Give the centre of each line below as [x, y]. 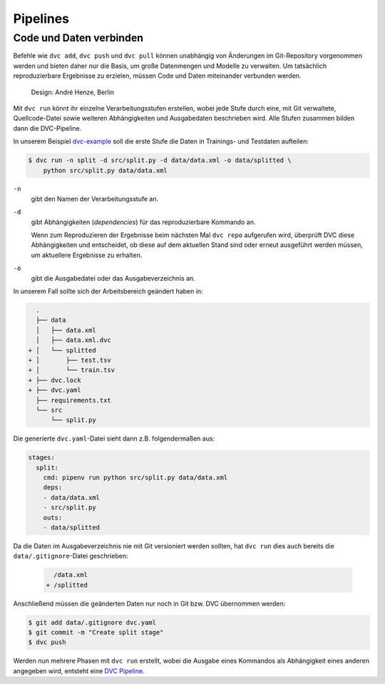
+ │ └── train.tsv [72, 370]
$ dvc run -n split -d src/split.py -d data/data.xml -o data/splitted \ [160, 160]
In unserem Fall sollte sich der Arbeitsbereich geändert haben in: [108, 291]
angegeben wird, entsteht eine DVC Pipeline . [79, 670]
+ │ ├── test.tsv [70, 360]
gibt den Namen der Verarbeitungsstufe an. [95, 198]
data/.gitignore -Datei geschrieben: [71, 556]
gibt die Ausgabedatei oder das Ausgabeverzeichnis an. [113, 278]
